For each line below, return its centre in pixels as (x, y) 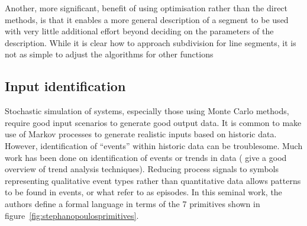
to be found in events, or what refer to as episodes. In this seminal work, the (143, 192)
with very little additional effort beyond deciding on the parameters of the (139, 31)
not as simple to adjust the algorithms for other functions (109, 54)
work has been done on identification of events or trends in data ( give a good (146, 157)
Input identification (65, 86)
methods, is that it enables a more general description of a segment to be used (147, 19)
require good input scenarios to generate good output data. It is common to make (153, 122)
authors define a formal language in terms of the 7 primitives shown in (133, 203)
